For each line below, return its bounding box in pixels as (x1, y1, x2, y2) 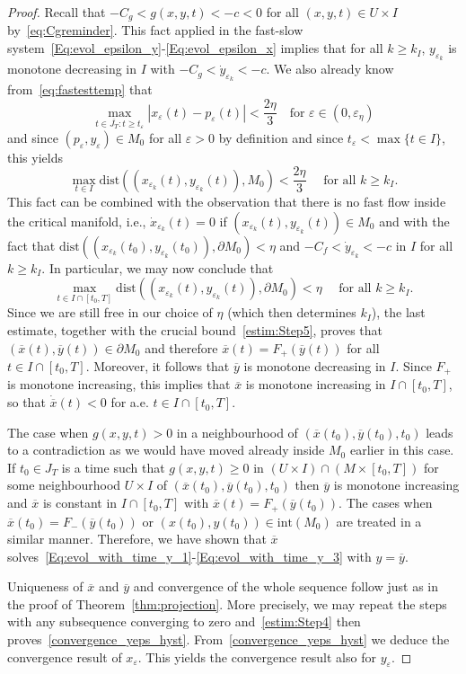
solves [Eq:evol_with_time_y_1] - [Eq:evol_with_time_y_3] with (7, 546, 372, 565)
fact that (7, 235, 56, 254)
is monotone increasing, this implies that (7, 375, 231, 394)
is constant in (42, 493, 118, 512)
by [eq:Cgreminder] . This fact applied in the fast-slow (7, 21, 303, 40)
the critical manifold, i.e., (7, 211, 146, 230)
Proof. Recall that (7, 3, 106, 21)
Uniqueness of (7, 577, 84, 596)
